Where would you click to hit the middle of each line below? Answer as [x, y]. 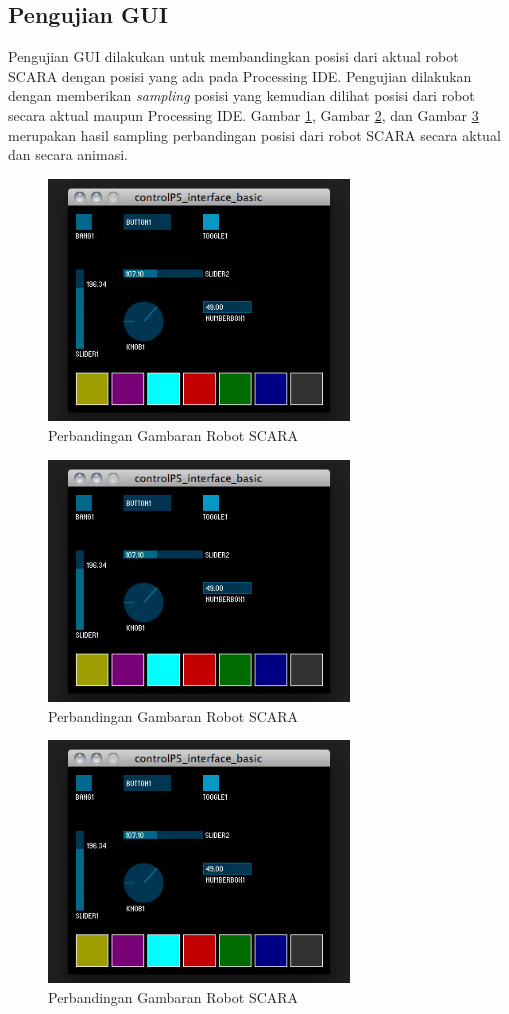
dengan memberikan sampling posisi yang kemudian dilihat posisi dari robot [241, 95]
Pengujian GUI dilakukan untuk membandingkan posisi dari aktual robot [233, 56]
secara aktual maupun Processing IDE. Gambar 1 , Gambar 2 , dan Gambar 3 [243, 114]
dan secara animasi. [68, 154]
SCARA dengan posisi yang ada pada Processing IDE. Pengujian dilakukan [240, 75]
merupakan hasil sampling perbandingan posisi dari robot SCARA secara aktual [254, 134]
